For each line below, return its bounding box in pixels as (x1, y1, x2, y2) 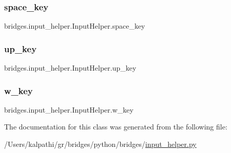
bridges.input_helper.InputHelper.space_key (4, 20, 145, 31)
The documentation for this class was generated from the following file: (4, 121, 227, 132)
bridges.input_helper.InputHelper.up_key (4, 62, 137, 73)
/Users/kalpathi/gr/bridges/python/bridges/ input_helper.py (4, 139, 197, 149)
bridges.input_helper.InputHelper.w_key (4, 104, 133, 115)
